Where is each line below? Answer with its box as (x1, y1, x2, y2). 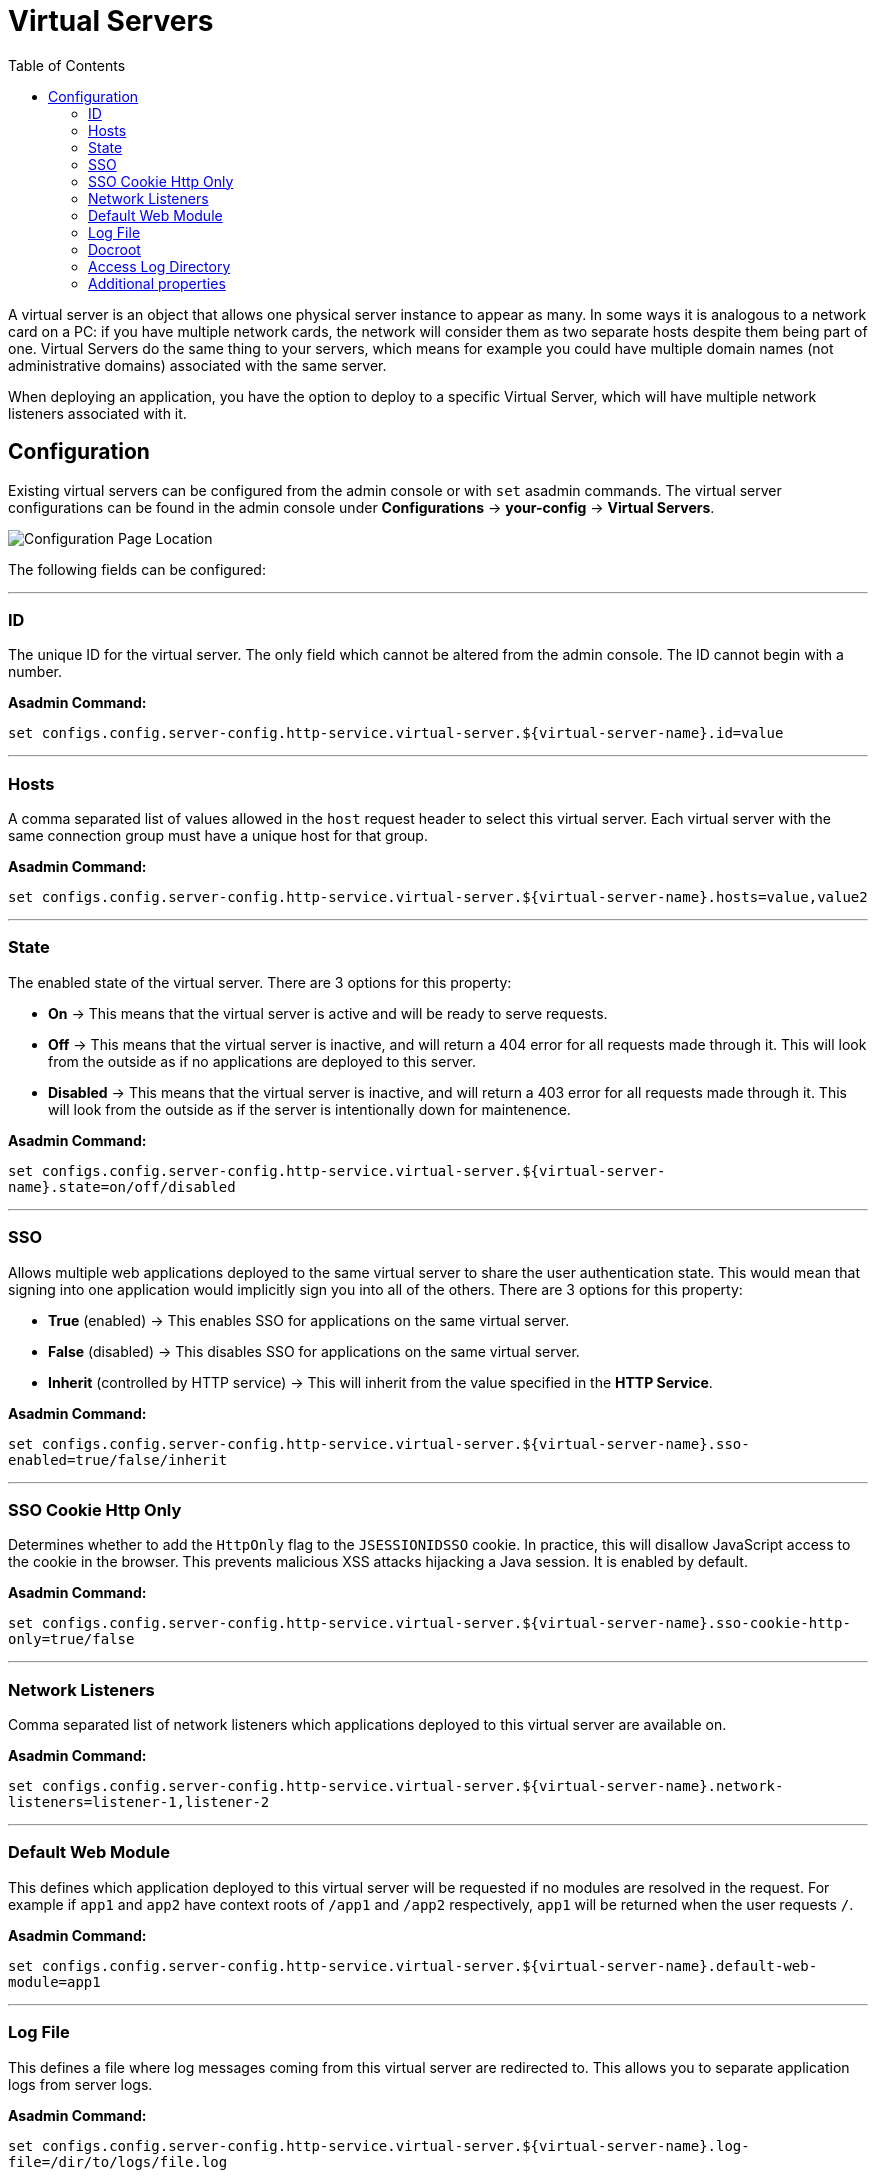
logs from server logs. (8, 2075, 153, 2093)
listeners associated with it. (8, 404, 187, 422)
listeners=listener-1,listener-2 (8, 1794, 270, 1811)
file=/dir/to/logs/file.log (8, 2153, 228, 2170)
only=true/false (8, 1631, 135, 1648)
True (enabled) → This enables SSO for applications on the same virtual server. (48, 1311, 570, 1329)
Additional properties (88, 274, 226, 292)
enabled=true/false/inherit (8, 1451, 228, 1468)
